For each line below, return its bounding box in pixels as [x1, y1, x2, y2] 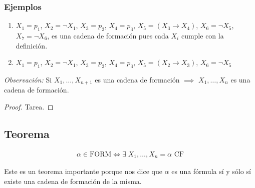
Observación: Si [4, 74, 52, 84]
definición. [16, 40, 48, 50]
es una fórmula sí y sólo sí [171, 166, 251, 176]
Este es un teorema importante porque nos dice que [4, 166, 162, 176]
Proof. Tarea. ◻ [4, 101, 54, 112]
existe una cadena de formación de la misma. [4, 175, 142, 186]
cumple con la [181, 30, 224, 41]
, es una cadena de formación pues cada [47, 30, 169, 41]
